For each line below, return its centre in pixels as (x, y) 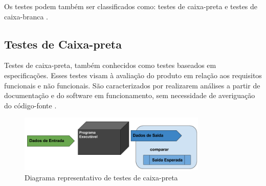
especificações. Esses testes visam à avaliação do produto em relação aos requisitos (133, 75)
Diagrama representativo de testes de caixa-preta (101, 177)
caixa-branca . (26, 16)
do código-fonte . (30, 105)
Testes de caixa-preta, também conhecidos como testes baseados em (110, 65)
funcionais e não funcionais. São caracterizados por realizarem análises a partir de (132, 85)
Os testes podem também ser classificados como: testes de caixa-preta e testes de (131, 6)
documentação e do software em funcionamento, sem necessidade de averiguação (130, 95)
